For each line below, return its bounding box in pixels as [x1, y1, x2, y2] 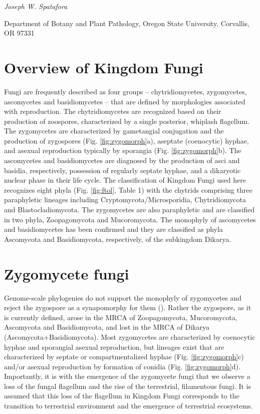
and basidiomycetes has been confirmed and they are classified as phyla [4, 224, 223, 234]
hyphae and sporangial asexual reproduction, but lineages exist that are [4, 341, 224, 352]
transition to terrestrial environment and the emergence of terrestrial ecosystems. [4, 400, 253, 411]
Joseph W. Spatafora [4, 1, 68, 11]
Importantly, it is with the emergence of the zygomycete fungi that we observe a [4, 371, 250, 381]
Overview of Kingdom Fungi [4, 57, 203, 77]
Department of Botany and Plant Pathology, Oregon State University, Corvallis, [4, 18, 249, 28]
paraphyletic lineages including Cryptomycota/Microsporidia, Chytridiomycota [4, 194, 246, 205]
